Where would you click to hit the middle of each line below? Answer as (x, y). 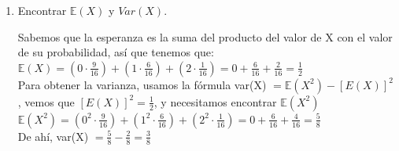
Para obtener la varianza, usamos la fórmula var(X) (142, 84)
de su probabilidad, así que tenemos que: (116, 52)
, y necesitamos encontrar (215, 101)
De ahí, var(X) (53, 136)
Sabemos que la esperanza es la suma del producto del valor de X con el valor (205, 36)
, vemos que (46, 101)
